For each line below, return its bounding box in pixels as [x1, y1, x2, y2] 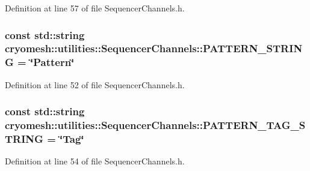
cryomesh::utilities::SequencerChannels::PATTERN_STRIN [5, 41, 303, 56]
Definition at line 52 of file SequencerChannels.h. [5, 78, 185, 91]
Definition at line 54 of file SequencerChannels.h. [5, 155, 185, 167]
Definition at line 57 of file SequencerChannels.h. [5, 2, 185, 14]
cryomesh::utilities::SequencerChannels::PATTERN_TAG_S [5, 118, 306, 133]
